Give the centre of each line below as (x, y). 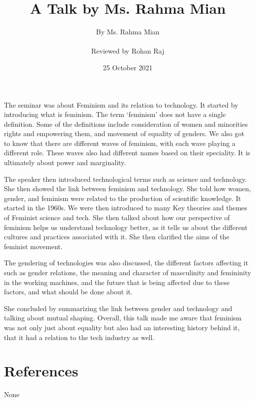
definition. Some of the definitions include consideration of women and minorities (126, 124)
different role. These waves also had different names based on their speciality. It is (127, 153)
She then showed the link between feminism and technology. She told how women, (127, 188)
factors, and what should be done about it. (68, 292)
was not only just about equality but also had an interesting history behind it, (122, 327)
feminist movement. (33, 246)
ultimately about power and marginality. (65, 162)
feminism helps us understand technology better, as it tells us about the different (126, 227)
